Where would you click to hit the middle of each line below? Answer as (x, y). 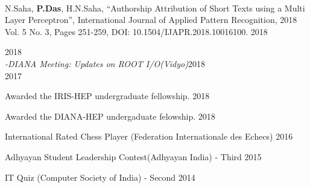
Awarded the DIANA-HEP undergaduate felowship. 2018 (110, 116)
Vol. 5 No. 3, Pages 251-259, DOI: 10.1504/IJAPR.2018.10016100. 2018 (136, 31)
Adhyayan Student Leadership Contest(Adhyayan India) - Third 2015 (133, 156)
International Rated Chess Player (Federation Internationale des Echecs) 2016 (149, 136)
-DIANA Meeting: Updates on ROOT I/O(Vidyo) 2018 (105, 63)
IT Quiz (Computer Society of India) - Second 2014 (100, 177)
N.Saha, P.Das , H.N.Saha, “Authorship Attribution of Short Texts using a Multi (155, 8)
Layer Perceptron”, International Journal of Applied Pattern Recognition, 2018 (151, 20)
